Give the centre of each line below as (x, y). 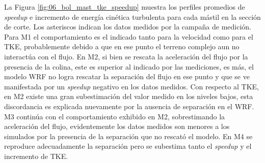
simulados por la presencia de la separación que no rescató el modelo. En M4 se (128, 136)
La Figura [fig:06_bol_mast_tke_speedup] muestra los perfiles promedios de (125, 7)
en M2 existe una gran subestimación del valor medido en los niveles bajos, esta (129, 96)
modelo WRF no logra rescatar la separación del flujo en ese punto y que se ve (127, 76)
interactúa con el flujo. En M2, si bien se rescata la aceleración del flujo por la (126, 56)
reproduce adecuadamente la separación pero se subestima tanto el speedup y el (128, 146)
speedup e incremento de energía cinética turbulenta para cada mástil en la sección (132, 17)
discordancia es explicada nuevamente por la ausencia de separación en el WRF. (129, 106)
